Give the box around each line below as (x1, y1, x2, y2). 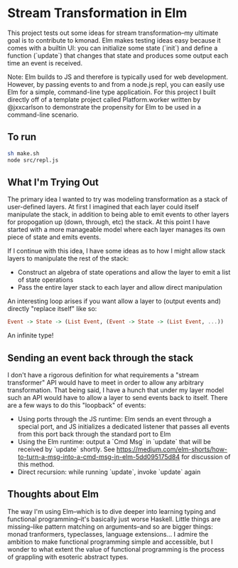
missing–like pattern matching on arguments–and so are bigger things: (7, 522, 213, 531)
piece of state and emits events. (7, 233, 102, 241)
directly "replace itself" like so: (7, 305, 97, 313)
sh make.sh (7, 149, 40, 157)
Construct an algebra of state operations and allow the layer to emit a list (17, 268, 231, 277)
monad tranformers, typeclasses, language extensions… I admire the (7, 530, 209, 538)
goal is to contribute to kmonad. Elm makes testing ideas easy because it (7, 36, 222, 44)
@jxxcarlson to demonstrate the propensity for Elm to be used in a (7, 102, 201, 111)
